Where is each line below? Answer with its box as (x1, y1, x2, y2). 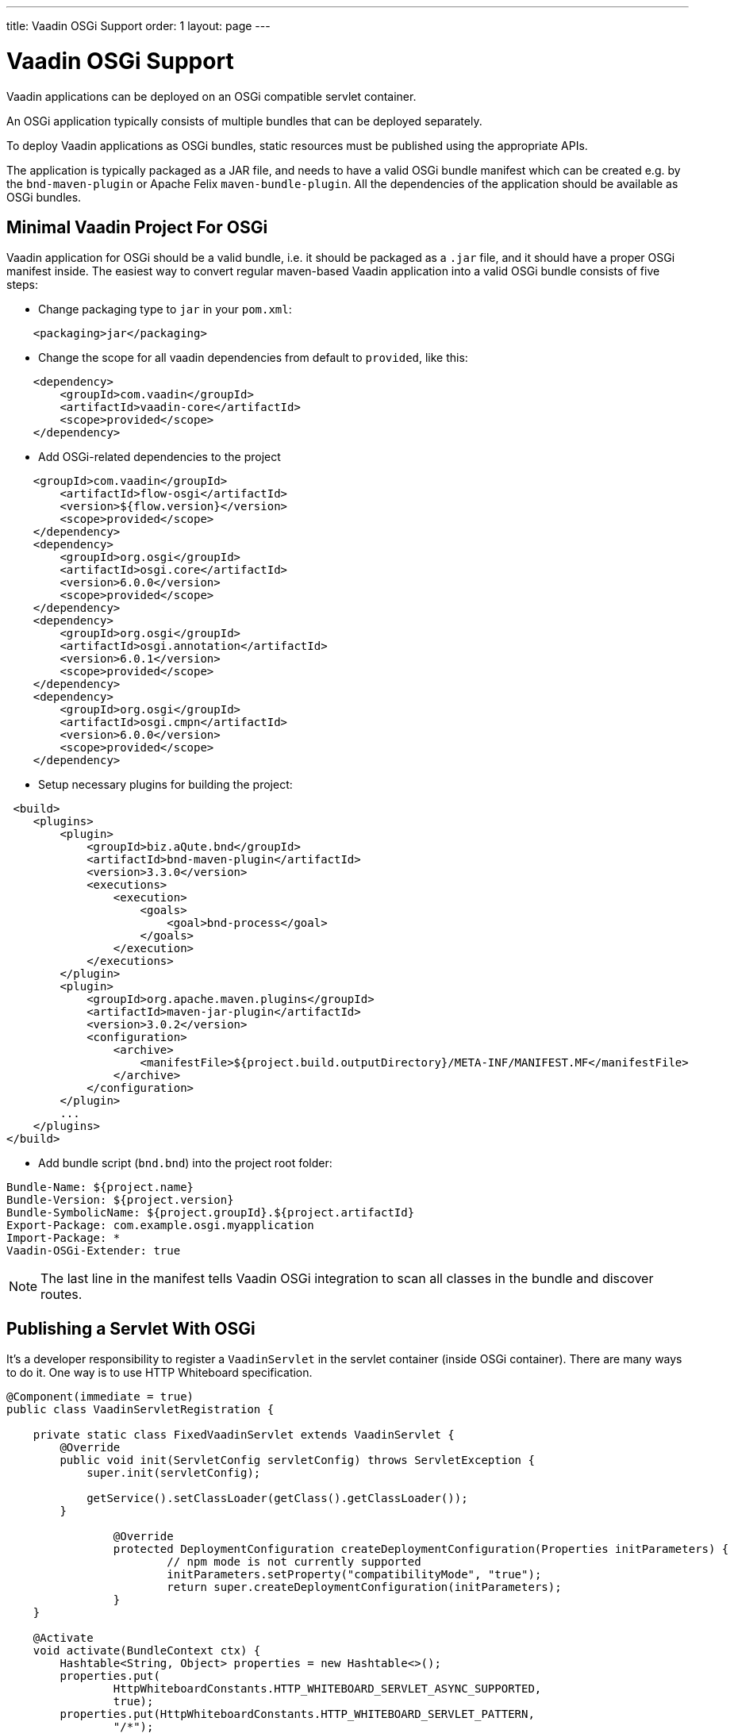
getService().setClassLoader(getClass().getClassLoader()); (86, 1492, 468, 1505)
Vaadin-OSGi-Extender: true (6, 1244, 181, 1258)
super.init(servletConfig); (86, 1466, 261, 1480)
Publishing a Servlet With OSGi (6, 1318, 256, 1339)
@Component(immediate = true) (6, 1390, 194, 1404)
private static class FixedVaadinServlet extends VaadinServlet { (33, 1428, 455, 1442)
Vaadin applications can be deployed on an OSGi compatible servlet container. (6, 89, 417, 103)
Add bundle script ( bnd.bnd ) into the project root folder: (38, 1156, 332, 1170)
